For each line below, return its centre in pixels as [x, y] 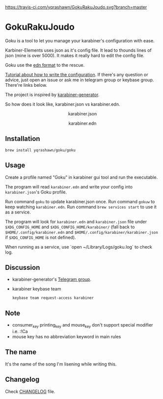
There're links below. [26, 85]
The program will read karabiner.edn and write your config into [69, 186]
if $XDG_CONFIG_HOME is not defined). [41, 237]
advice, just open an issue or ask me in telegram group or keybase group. [80, 80]
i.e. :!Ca [20, 331]
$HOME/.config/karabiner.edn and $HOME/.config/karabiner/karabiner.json [81, 232]
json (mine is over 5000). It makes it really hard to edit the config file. [75, 55]
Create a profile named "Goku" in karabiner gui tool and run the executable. [81, 177]
